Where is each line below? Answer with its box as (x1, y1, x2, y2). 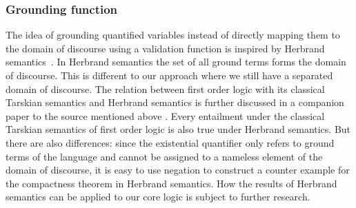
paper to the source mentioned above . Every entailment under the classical (6, 108, 325, 123)
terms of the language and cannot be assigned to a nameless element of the (6, 149, 323, 163)
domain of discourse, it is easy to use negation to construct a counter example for (6, 163, 350, 177)
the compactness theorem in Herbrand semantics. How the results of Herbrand (6, 176, 337, 190)
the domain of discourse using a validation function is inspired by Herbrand (6, 41, 325, 55)
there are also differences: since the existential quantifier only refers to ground (6, 135, 335, 149)
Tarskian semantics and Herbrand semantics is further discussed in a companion (6, 95, 344, 110)
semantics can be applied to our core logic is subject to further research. (6, 189, 310, 204)
